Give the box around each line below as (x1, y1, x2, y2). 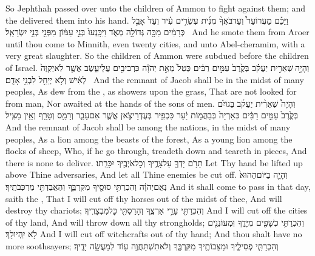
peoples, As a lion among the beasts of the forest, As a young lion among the (5, 132, 293, 145)
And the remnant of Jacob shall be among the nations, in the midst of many (5, 120, 291, 133)
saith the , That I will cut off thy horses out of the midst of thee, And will (5, 192, 282, 204)
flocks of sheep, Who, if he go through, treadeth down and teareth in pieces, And (5, 144, 307, 157)
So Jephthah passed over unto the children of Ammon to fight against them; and (5, 2, 306, 14)
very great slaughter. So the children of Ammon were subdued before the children (5, 49, 309, 62)
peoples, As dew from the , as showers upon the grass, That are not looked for (5, 85, 297, 98)
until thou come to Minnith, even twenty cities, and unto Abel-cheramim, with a (5, 37, 305, 50)
